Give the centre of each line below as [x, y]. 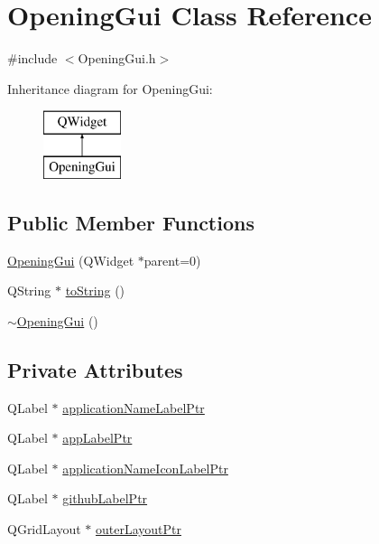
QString [29, 291]
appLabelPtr [97, 438]
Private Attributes [95, 369]
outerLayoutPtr [138, 529]
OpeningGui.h [117, 58]
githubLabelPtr [105, 498]
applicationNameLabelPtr [134, 407]
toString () [95, 291]
